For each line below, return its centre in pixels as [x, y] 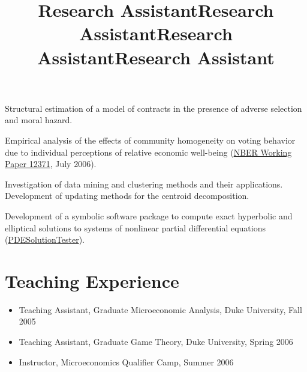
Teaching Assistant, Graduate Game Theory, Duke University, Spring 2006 [156, 341]
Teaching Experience [92, 280]
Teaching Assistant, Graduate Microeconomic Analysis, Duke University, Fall [160, 309]
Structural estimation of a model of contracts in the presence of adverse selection [153, 108]
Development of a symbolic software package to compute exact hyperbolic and [149, 215]
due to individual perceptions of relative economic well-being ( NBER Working [148, 152]
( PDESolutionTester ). [45, 239]
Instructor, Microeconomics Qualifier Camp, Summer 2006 [126, 361]
